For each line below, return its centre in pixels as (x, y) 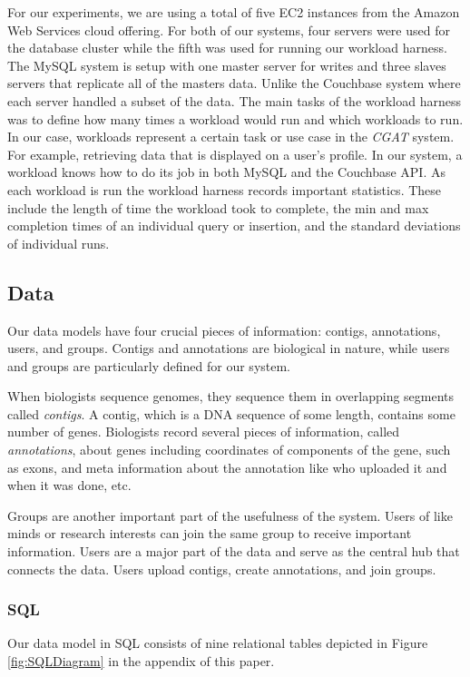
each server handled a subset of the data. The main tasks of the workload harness (234, 100)
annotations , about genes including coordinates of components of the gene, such (229, 450)
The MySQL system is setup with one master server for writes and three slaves (227, 65)
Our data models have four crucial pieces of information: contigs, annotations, (224, 330)
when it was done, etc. (69, 485)
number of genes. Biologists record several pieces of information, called (204, 432)
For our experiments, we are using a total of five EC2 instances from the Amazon (234, 12)
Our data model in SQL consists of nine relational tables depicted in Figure (218, 643)
